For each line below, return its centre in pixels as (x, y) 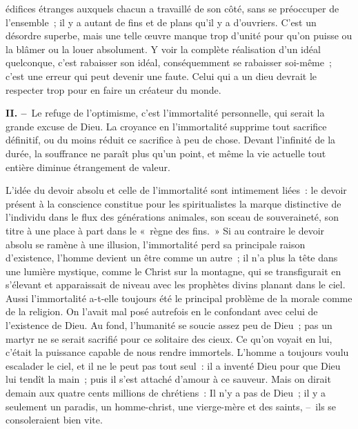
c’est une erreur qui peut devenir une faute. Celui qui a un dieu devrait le (161, 76)
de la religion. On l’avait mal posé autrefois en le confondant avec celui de (162, 311)
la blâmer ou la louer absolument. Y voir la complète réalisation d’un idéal (163, 49)
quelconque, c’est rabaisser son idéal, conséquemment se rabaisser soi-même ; (169, 62)
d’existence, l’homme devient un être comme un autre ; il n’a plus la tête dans (172, 258)
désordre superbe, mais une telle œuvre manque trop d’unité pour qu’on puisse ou (179, 36)
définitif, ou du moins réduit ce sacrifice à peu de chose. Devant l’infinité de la (171, 140)
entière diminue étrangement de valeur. (88, 167)
